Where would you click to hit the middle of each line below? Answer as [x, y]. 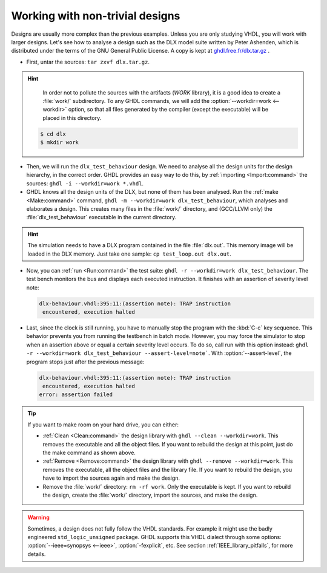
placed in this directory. [72, 118]
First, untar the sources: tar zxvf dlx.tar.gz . [88, 62]
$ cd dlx [53, 134]
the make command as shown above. [89, 452]
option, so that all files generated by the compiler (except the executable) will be [168, 110]
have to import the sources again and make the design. [111, 478]
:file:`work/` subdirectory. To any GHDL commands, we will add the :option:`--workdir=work [157, 101]
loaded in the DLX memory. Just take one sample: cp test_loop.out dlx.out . [129, 254]
